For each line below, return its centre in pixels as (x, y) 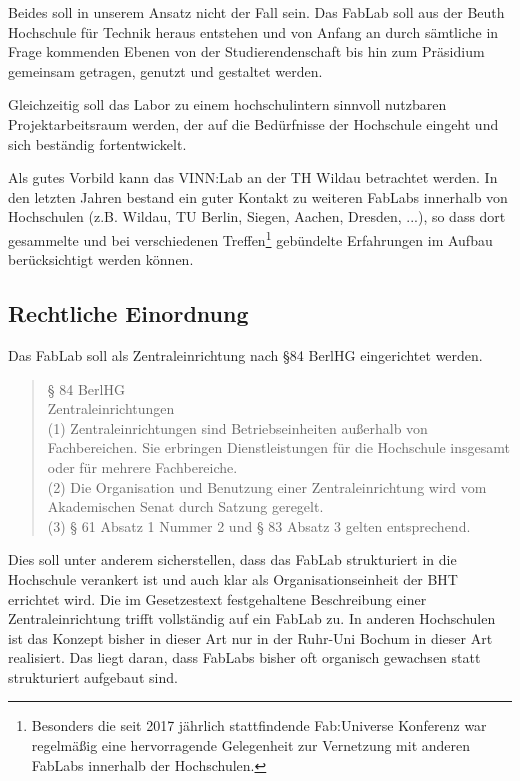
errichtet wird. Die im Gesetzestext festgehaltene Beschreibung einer (217, 598)
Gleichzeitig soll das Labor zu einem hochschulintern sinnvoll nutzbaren (227, 104)
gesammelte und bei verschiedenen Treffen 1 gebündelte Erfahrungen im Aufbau (250, 238)
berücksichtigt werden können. (101, 259)
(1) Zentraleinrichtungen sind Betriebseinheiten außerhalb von (237, 427)
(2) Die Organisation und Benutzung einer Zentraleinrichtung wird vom (267, 486)
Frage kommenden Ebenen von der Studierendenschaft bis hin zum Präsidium (246, 51)
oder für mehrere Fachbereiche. (142, 466)
